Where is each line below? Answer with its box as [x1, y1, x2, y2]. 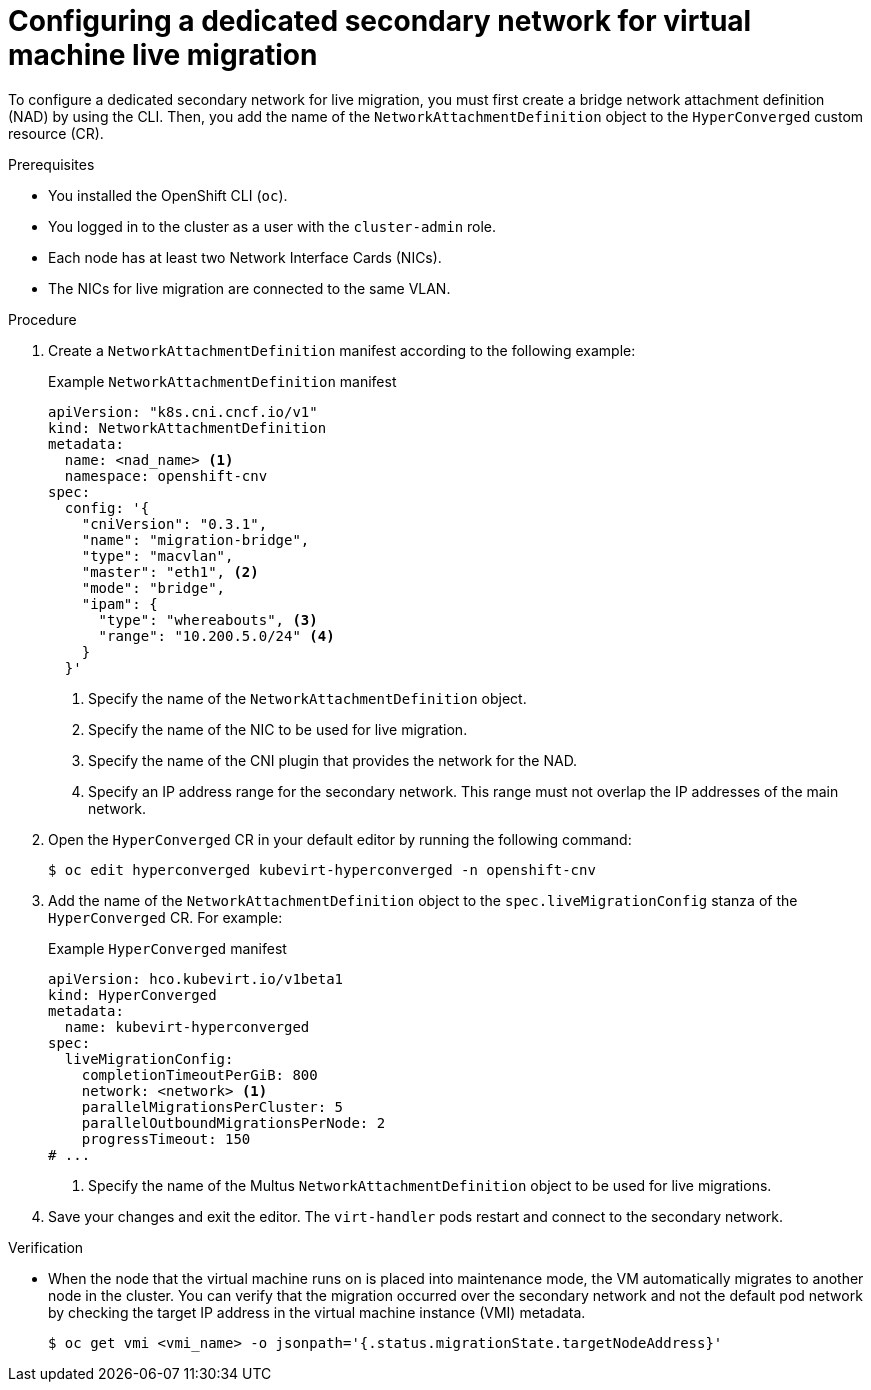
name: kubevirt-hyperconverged [64, 1018, 310, 1035]
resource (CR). [8, 124, 104, 142]
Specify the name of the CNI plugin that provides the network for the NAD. [88, 751, 578, 769]
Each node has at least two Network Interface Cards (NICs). [48, 248, 442, 266]
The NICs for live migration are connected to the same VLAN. [48, 279, 451, 297]
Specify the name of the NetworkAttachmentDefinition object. [88, 689, 527, 707]
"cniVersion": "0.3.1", [81, 515, 268, 532]
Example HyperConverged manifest [48, 939, 287, 957]
